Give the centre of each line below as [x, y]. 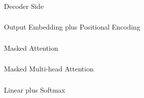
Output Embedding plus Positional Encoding [72, 27]
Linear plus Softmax [35, 89]
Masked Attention [31, 48]
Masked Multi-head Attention [49, 69]
